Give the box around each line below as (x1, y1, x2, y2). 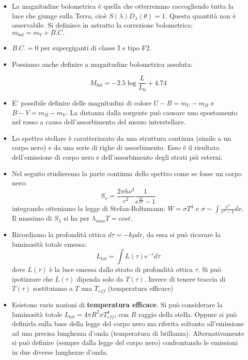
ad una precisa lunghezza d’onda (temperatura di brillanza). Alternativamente (12, 328, 245, 338)
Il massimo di (12, 213, 52, 223)
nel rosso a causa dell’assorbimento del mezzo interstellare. (12, 117, 186, 127)
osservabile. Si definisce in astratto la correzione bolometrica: (12, 20, 193, 30)
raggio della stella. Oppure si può (138, 309, 237, 319)
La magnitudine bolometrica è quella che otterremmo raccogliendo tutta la (12, 1, 234, 11)
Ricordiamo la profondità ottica (12, 229, 106, 239)
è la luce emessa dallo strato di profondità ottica (49, 264, 193, 274)
